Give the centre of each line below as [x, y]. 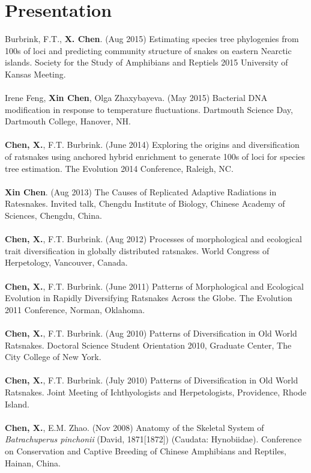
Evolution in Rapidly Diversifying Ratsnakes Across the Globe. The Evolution [149, 298]
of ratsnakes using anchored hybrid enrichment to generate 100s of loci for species [155, 157]
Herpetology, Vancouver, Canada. [66, 262]
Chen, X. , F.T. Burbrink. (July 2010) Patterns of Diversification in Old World [152, 380]
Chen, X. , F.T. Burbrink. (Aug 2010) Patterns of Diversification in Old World [151, 333]
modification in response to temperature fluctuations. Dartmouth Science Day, [149, 109]
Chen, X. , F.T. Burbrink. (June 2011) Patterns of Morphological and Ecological [154, 286]
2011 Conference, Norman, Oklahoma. [75, 309]
